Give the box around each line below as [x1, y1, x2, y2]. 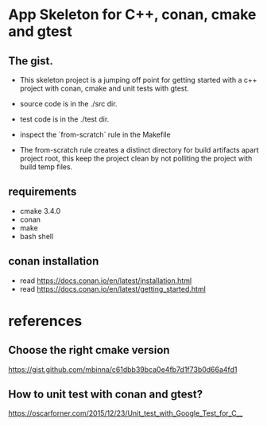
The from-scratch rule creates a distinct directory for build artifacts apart [19, 145, 260, 154]
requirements [8, 185, 77, 199]
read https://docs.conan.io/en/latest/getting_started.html [19, 284, 207, 293]
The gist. [8, 54, 53, 68]
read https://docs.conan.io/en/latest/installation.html [19, 276, 192, 285]
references [8, 312, 83, 330]
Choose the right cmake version [8, 343, 170, 357]
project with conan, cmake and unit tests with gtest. [19, 83, 189, 93]
